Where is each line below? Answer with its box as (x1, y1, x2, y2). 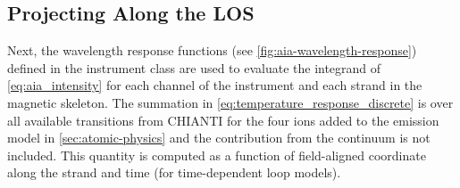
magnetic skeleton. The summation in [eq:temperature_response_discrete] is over (7, 93, 454, 111)
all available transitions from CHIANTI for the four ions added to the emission (7, 110, 439, 129)
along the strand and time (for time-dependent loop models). (7, 163, 341, 182)
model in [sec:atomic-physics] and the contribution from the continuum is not (7, 128, 431, 147)
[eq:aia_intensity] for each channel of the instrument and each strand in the (7, 76, 422, 94)
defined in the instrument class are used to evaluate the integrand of (7, 58, 381, 77)
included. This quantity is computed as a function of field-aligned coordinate (7, 145, 426, 164)
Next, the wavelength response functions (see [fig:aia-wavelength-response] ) (7, 41, 417, 60)
